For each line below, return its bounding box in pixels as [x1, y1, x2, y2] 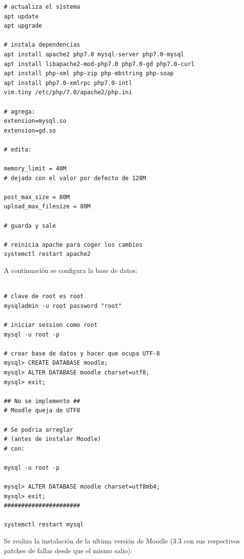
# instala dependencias [4, 41, 80, 49]
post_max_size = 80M [4, 193, 70, 201]
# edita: [4, 146, 32, 153]
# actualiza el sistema [4, 3, 80, 10]
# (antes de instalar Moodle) [4, 436, 101, 443]
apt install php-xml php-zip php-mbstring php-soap [4, 70, 174, 77]
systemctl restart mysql [4, 521, 84, 528]
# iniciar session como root [4, 322, 98, 328]
